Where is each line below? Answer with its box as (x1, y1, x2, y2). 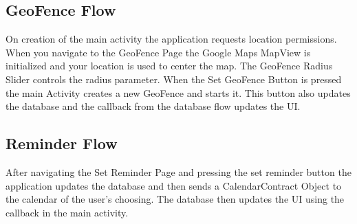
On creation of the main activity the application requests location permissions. (6, 32, 337, 46)
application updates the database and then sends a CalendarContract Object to (6, 178, 342, 192)
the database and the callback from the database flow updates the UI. (6, 99, 301, 113)
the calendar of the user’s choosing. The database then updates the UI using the (6, 192, 345, 206)
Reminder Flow (6, 133, 118, 154)
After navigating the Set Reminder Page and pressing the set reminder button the (6, 164, 351, 179)
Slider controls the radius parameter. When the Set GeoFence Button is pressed (6, 71, 342, 86)
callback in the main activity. (6, 205, 129, 219)
